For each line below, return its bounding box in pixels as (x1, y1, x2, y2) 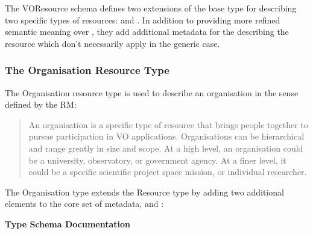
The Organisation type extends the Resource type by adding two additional (5, 185, 284, 198)
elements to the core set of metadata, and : (5, 197, 164, 210)
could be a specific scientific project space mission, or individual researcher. (28, 165, 307, 178)
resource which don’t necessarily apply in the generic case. (5, 37, 220, 49)
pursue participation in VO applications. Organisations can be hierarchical (28, 130, 305, 143)
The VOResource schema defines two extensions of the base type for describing (5, 2, 297, 14)
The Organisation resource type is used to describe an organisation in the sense (5, 86, 299, 99)
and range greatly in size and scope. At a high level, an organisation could (28, 141, 303, 154)
